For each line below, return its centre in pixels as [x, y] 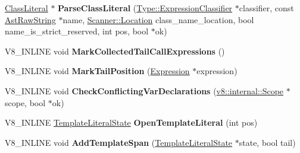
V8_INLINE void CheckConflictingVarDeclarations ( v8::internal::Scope [144, 90]
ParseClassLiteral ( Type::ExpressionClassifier [145, 8]
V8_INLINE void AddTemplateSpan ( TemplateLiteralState [119, 142]
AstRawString [30, 19]
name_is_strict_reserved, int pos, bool [77, 31]
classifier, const [266, 8]
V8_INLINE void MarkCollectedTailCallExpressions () [115, 51]
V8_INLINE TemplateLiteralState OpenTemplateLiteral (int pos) [131, 122]
